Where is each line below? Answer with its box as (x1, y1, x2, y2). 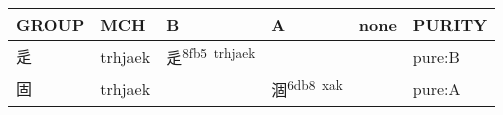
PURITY (412, 13, 488, 36)
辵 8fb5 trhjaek (166, 43, 256, 70)
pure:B (412, 44, 460, 68)
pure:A (412, 76, 461, 100)
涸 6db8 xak (271, 75, 343, 102)
